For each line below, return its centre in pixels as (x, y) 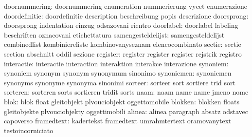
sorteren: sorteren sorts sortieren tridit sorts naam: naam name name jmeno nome (126, 92)
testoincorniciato (29, 130)
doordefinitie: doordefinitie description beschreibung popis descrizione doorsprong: (126, 15)
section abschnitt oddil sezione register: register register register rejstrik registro (123, 53)
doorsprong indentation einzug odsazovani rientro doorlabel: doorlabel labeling (121, 25)
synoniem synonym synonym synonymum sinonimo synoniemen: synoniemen (118, 73)
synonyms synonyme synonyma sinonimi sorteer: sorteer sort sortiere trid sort (120, 82)
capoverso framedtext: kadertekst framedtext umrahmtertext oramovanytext (118, 121)
